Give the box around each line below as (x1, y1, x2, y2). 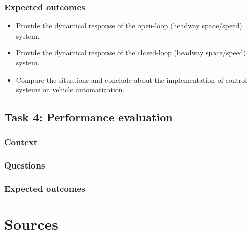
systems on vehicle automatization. (16, 84, 125, 95)
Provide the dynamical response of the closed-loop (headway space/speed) (16, 47, 246, 58)
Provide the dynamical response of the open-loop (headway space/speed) (16, 20, 242, 31)
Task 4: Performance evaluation (4, 109, 173, 125)
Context (4, 136, 38, 148)
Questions (4, 159, 45, 172)
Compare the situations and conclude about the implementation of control (16, 74, 247, 85)
